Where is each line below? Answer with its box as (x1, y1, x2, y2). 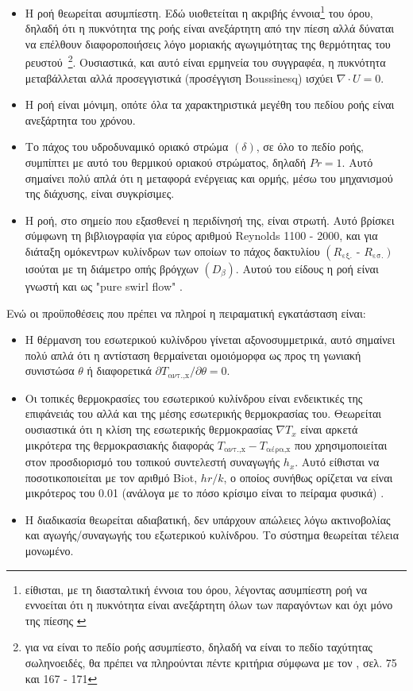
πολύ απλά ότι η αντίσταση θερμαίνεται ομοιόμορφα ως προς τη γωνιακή (25, 346, 361, 363)
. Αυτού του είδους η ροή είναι (235, 261, 379, 277)
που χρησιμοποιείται (294, 436, 388, 453)
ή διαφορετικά (87, 362, 152, 379)
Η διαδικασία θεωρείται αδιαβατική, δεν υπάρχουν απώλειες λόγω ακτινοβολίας (25, 511, 391, 527)
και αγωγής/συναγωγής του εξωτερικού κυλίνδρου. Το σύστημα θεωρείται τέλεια (25, 527, 399, 543)
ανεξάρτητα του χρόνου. (25, 111, 136, 128)
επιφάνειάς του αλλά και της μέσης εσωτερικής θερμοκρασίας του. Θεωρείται (25, 405, 382, 422)
